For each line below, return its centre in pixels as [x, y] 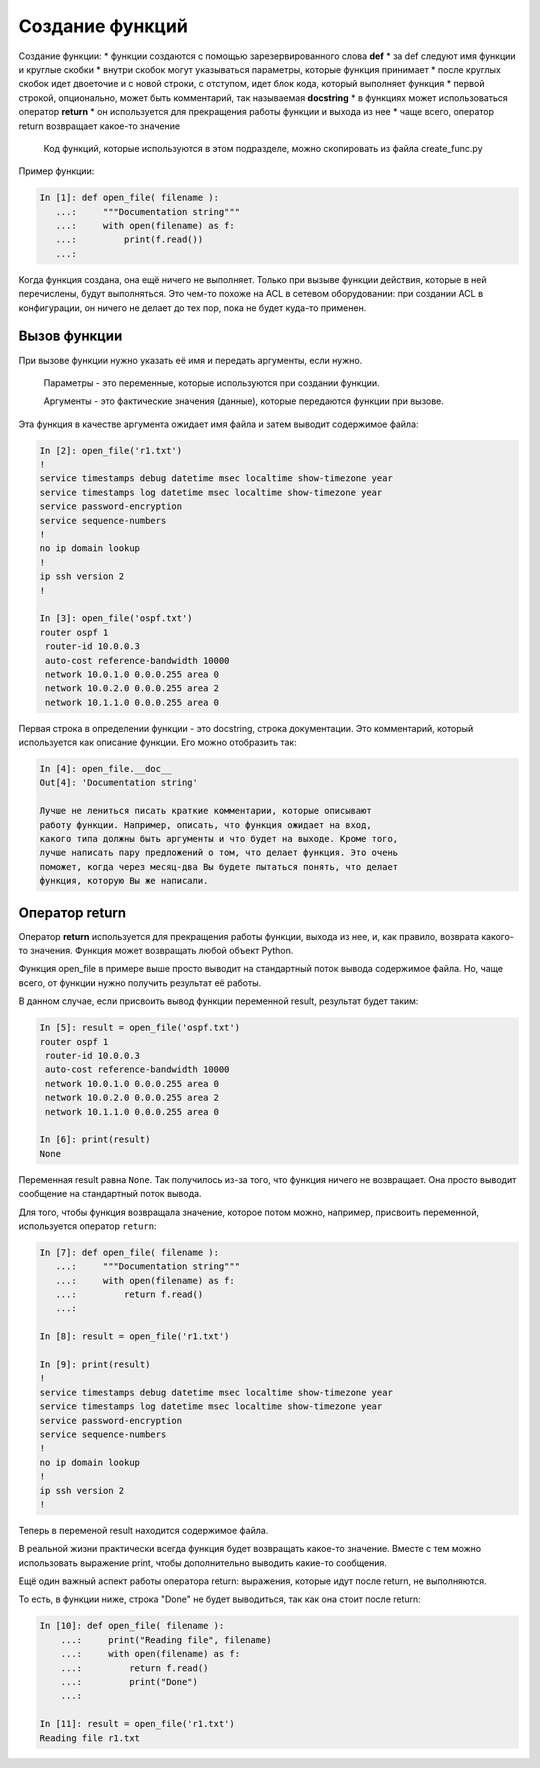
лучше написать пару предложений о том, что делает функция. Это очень [219, 853]
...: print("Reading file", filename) [166, 1639]
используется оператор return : [87, 1226]
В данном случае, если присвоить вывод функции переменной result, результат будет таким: [218, 1001]
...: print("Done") [129, 1681]
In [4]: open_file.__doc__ [105, 769]
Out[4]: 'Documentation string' [119, 783]
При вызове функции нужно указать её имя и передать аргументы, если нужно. [190, 360]
